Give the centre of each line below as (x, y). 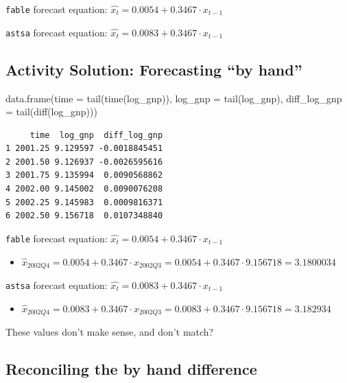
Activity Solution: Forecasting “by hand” (154, 69)
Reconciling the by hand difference (131, 369)
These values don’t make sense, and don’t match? (110, 332)
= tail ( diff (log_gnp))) (51, 112)
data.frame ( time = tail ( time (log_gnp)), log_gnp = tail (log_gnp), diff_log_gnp (174, 98)
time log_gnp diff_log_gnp (96, 135)
